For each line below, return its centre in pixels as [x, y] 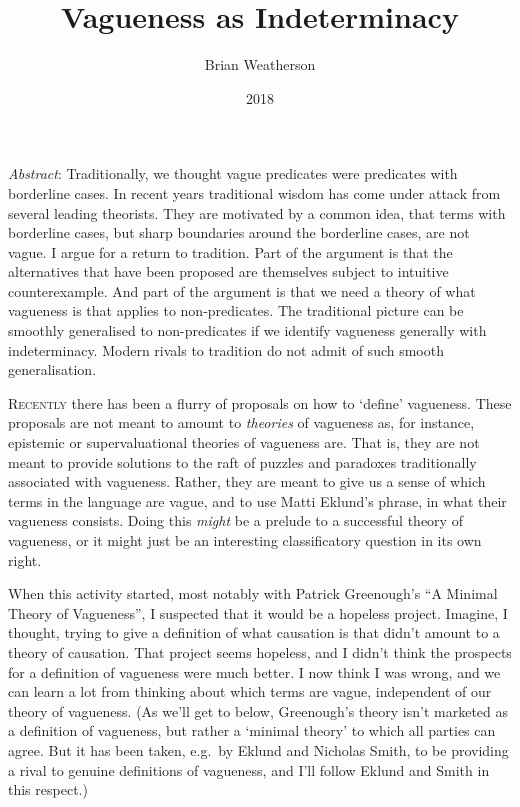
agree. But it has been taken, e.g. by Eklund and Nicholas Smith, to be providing [258, 749]
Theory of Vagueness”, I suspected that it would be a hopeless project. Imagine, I [258, 612]
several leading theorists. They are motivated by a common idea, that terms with [257, 212]
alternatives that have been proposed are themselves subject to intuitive [228, 271]
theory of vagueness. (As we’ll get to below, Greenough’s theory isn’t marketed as [258, 710]
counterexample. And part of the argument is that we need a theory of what [242, 290]
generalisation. [52, 369]
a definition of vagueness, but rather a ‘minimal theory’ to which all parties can [252, 730]
